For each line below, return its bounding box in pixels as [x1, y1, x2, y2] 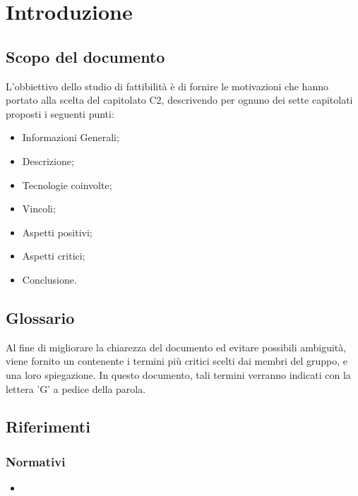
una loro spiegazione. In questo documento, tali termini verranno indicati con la [6, 367, 351, 382]
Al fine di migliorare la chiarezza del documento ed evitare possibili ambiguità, [6, 339, 347, 354]
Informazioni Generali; [22, 130, 119, 145]
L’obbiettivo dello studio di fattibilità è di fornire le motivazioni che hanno [6, 78, 328, 93]
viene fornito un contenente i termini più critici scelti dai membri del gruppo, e [6, 353, 348, 368]
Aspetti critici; [22, 248, 85, 263]
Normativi [6, 452, 66, 470]
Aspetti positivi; [22, 224, 93, 239]
